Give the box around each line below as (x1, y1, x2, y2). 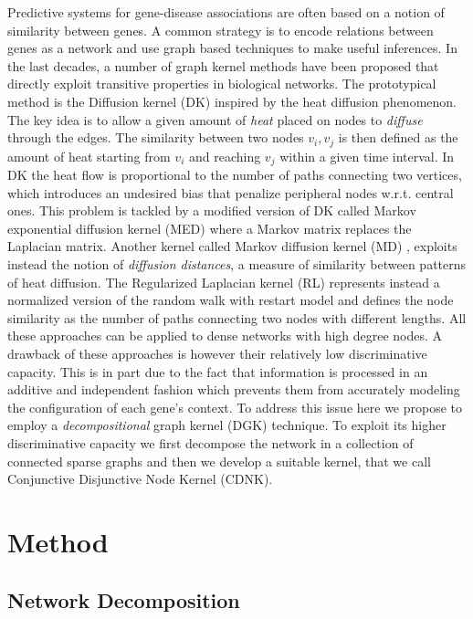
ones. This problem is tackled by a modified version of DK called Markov (7, 201, 416, 220)
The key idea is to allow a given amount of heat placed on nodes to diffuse (7, 110, 423, 129)
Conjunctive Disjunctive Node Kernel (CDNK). (7, 469, 273, 488)
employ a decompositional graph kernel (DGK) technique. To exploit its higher (7, 415, 447, 435)
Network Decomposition (7, 585, 240, 614)
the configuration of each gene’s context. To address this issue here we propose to (7, 397, 463, 416)
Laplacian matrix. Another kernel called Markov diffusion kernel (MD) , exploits (7, 236, 457, 256)
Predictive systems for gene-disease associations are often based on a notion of (7, 3, 445, 21)
